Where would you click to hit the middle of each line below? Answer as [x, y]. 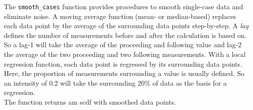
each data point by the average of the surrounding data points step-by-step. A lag [126, 26]
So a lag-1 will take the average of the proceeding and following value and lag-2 [123, 45]
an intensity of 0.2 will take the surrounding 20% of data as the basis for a [116, 82]
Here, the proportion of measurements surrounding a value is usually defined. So [124, 73]
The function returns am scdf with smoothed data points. [90, 102]
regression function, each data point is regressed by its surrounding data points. [123, 64]
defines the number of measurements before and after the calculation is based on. [125, 35]
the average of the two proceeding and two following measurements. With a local [125, 54]
